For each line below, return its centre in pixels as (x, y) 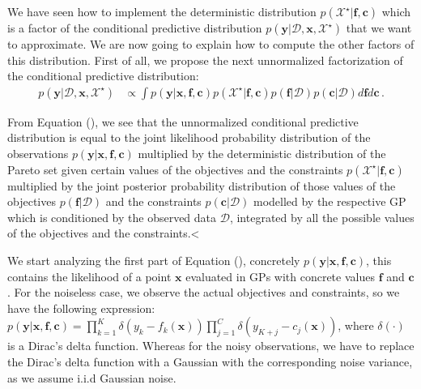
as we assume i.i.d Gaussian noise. (92, 377)
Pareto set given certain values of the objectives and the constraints (175, 169)
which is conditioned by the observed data (112, 217)
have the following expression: (81, 308)
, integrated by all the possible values (322, 217)
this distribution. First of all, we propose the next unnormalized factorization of (205, 60)
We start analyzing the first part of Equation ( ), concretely (154, 260)
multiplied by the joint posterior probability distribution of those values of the (202, 185)
